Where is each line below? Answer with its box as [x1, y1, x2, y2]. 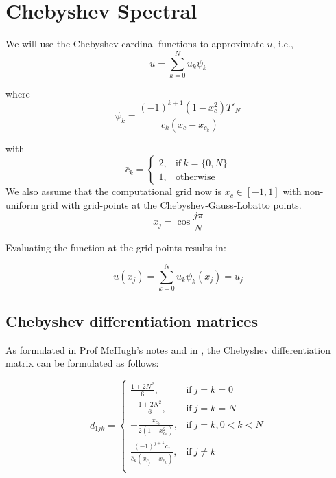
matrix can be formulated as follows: [5, 356, 159, 370]
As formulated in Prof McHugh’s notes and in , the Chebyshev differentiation [5, 342, 331, 356]
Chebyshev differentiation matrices [5, 310, 258, 331]
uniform [5, 198, 38, 212]
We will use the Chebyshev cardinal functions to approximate [5, 36, 264, 51]
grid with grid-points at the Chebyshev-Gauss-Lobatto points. [41, 198, 302, 212]
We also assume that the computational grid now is [5, 184, 221, 198]
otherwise [175, 172, 215, 182]
